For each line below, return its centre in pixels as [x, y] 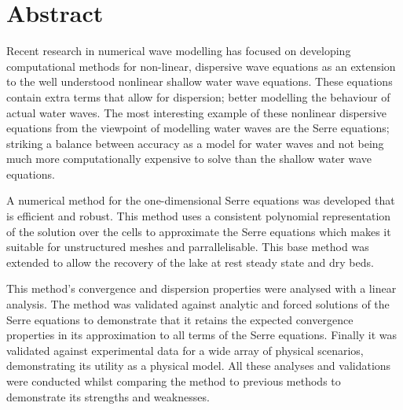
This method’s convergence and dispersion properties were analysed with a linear [201, 288]
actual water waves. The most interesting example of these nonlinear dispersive [196, 112]
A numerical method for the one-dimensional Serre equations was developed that [201, 200]
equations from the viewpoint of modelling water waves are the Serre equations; [198, 128]
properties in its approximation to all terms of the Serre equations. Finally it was [202, 335]
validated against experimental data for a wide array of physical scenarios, [185, 350]
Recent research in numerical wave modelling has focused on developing [179, 51]
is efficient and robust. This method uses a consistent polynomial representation [199, 216]
